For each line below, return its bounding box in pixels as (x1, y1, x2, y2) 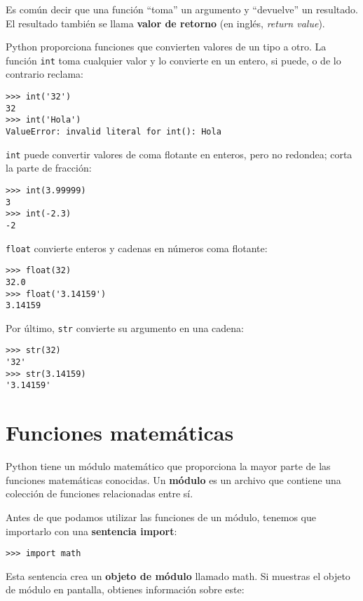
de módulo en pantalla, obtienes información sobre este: (6, 582, 245, 597)
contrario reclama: (6, 67, 83, 81)
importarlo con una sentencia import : (6, 523, 177, 538)
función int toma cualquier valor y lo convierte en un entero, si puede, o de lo (6, 53, 341, 67)
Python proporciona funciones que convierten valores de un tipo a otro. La (6, 39, 327, 54)
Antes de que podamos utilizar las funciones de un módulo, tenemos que (6, 510, 316, 524)
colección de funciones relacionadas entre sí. (6, 486, 193, 501)
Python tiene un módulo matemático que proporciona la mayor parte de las (6, 459, 331, 474)
